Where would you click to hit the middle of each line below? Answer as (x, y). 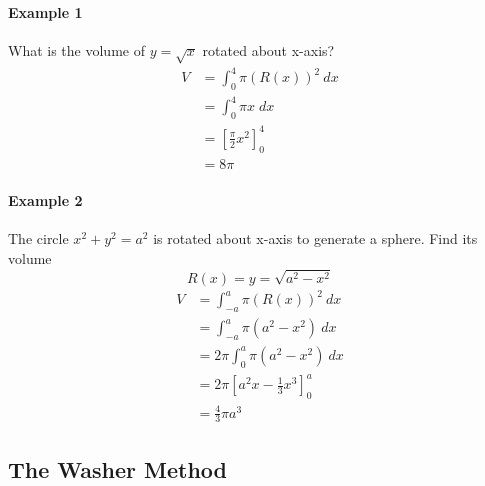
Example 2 (45, 200)
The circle (38, 238)
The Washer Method (118, 468)
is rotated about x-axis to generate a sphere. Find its (315, 238)
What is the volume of (76, 49)
